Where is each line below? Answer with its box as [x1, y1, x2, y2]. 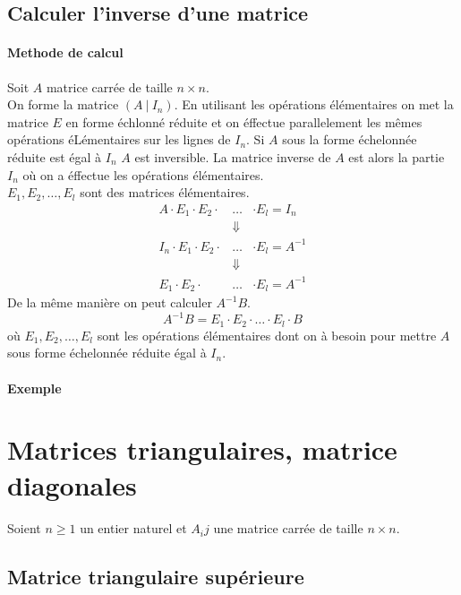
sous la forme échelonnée [282, 130, 417, 149]
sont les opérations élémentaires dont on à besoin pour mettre [97, 325, 437, 344]
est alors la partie [348, 147, 445, 166]
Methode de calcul [7, 43, 124, 62]
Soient [7, 519, 41, 538]
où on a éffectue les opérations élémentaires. [22, 165, 264, 184]
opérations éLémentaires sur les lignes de [7, 130, 231, 149]
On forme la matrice [7, 95, 119, 114]
